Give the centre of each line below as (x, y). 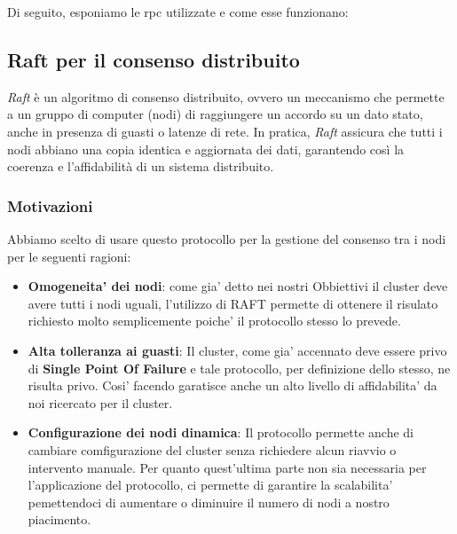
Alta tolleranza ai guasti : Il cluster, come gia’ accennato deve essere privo (237, 350)
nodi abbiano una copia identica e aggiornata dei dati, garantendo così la (206, 149)
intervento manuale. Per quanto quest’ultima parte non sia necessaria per (227, 467)
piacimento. (59, 519)
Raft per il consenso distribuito (154, 59)
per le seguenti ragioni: (69, 256)
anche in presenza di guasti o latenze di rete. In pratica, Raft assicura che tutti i (225, 131)
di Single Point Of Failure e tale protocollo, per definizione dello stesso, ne (239, 368)
